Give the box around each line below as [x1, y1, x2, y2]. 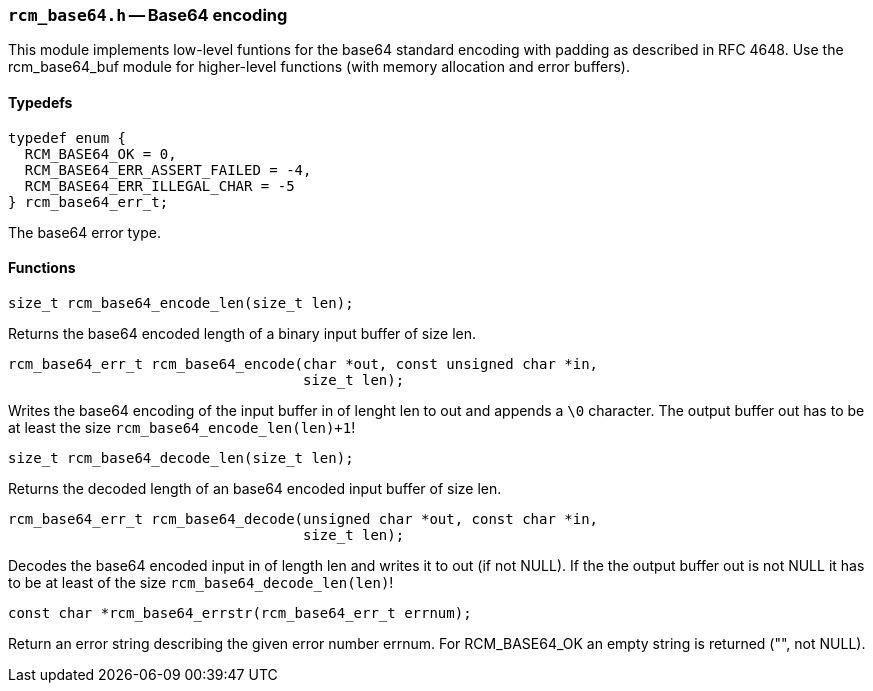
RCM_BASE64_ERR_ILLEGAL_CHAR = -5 [24, 177, 295, 194]
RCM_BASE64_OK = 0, [24, 145, 177, 162]
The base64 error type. [8, 223, 161, 241]
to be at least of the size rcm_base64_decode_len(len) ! [8, 573, 394, 591]
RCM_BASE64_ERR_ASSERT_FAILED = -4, [24, 161, 312, 178]
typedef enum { [8, 129, 127, 146]
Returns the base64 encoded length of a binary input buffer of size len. [8, 324, 477, 342]
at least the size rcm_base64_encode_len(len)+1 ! [8, 418, 356, 436]
